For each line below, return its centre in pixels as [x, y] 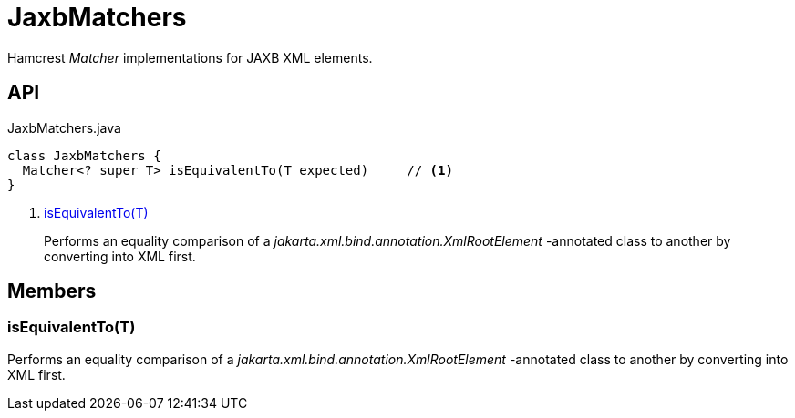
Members [52, 291]
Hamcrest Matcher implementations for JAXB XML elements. [190, 57]
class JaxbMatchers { [84, 155]
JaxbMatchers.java [64, 127]
